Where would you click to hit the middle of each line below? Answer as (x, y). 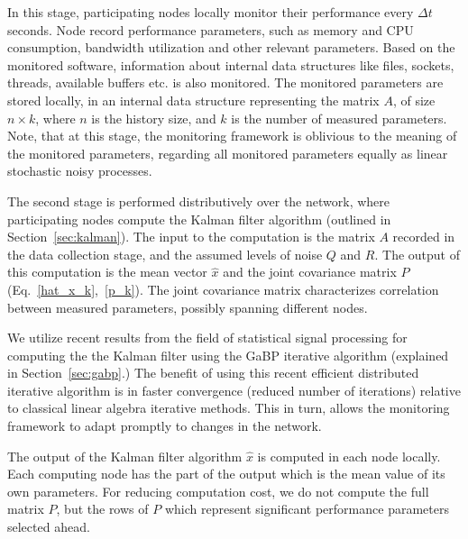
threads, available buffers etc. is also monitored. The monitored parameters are (225, 82)
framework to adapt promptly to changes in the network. (165, 426)
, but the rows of (102, 509)
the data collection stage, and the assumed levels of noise (165, 254)
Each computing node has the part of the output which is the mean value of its (226, 474)
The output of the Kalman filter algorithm (125, 456)
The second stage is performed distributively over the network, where (199, 201)
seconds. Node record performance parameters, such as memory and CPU (211, 29)
